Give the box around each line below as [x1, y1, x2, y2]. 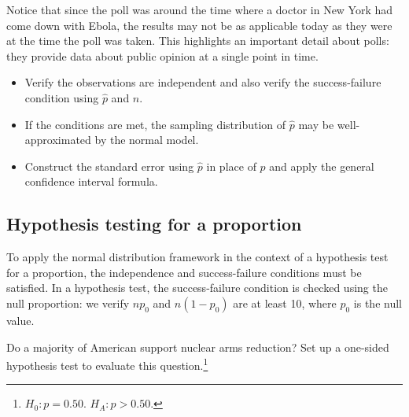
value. [6, 312, 35, 328]
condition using [24, 89, 99, 105]
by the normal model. [94, 131, 199, 148]
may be [298, 116, 334, 132]
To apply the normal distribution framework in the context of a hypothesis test [6, 249, 389, 265]
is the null [353, 294, 402, 311]
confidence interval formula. [24, 173, 158, 190]
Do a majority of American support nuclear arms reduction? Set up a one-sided [6, 338, 389, 355]
